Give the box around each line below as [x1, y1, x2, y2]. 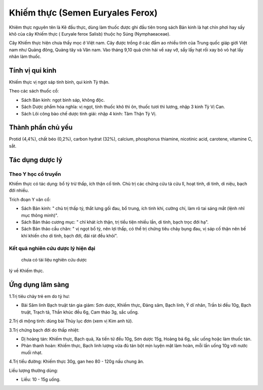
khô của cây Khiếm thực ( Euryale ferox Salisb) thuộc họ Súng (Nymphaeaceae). [9, 31, 170, 37]
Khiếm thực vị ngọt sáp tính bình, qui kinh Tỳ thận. [9, 79, 110, 85]
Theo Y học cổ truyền [9, 170, 61, 177]
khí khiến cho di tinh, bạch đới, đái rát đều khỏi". [21, 233, 118, 239]
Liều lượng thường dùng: [9, 368, 58, 373]
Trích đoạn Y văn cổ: [9, 196, 51, 202]
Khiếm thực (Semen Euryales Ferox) [9, 7, 158, 18]
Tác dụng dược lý [9, 156, 63, 164]
